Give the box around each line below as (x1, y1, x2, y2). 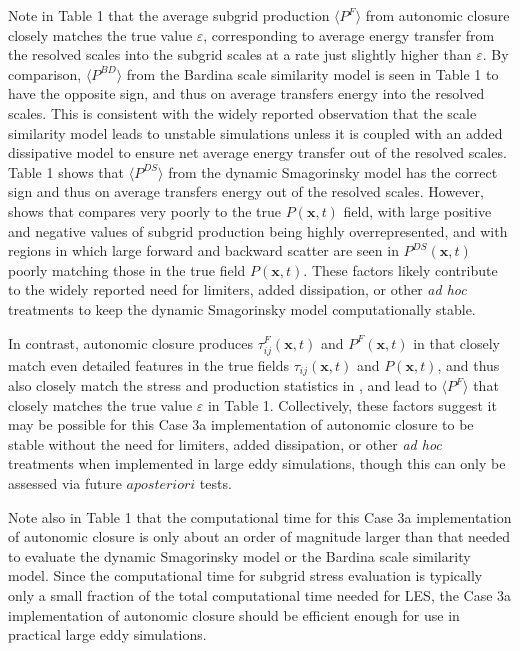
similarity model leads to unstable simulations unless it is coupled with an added (8, 122, 503, 143)
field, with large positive (343, 200, 492, 221)
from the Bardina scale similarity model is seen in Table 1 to (126, 63, 499, 84)
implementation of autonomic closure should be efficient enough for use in (8, 604, 460, 625)
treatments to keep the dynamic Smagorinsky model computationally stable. (8, 298, 476, 319)
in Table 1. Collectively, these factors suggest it (207, 394, 497, 415)
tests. (199, 473, 232, 494)
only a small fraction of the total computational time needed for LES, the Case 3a (8, 585, 512, 606)
